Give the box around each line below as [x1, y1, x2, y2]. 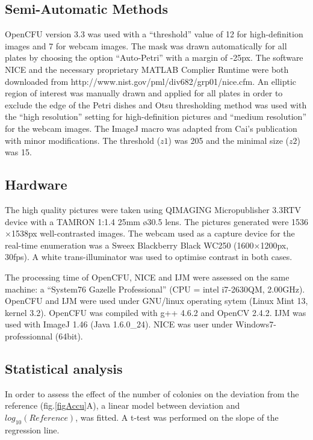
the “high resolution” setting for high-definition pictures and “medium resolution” [5, 110, 307, 123]
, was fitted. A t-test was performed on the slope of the [75, 411, 279, 423]
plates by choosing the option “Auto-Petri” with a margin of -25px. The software [5, 51, 303, 64]
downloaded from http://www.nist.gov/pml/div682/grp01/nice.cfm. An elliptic [5, 75, 296, 87]
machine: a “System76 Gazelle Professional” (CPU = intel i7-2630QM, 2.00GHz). [5, 282, 305, 295]
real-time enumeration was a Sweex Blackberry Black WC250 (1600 [5, 238, 254, 251]
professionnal [5, 329, 53, 342]
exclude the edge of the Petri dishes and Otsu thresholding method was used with [5, 98, 307, 111]
